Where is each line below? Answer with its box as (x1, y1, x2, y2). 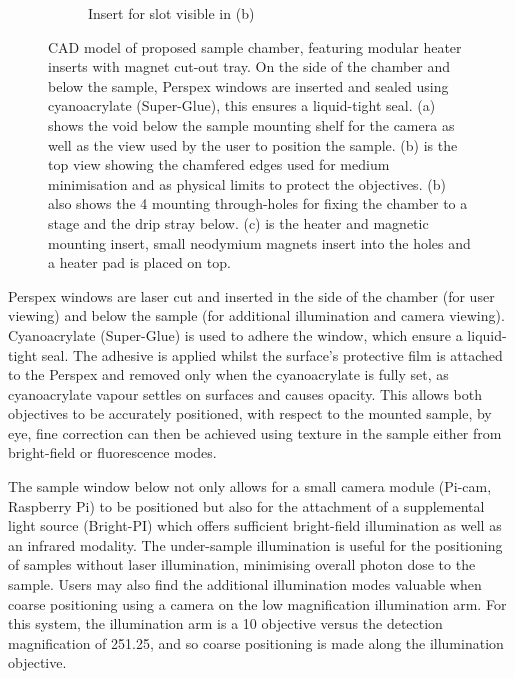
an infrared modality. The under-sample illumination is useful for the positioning (8, 534, 503, 555)
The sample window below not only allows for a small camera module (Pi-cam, (8, 476, 492, 497)
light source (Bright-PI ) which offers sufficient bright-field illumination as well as (8, 515, 502, 536)
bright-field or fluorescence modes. (8, 442, 217, 463)
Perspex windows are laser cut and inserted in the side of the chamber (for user (8, 285, 495, 306)
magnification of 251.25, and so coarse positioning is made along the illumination (8, 632, 504, 653)
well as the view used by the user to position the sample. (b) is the (48, 134, 458, 155)
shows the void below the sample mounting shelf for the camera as (48, 114, 455, 135)
